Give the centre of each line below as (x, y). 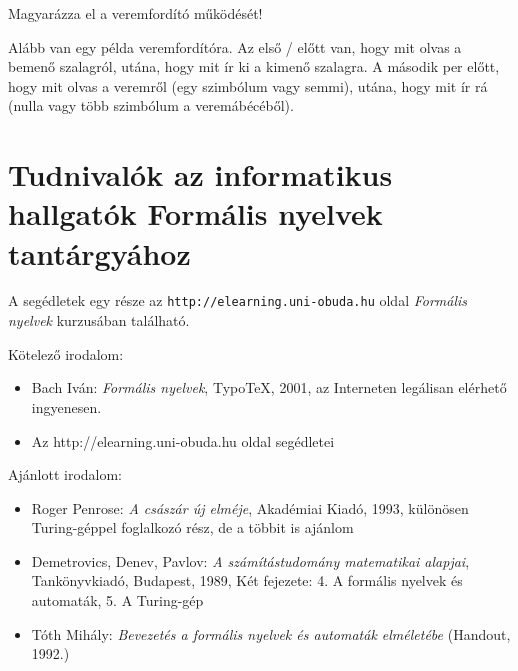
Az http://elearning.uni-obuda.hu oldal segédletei (183, 440)
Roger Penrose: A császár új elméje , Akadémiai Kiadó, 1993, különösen (250, 507)
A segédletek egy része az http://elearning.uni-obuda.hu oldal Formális (238, 300)
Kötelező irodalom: (66, 353)
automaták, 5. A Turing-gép (117, 600)
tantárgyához (99, 252)
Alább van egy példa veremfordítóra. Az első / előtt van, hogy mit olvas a (235, 46)
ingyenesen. (66, 406)
